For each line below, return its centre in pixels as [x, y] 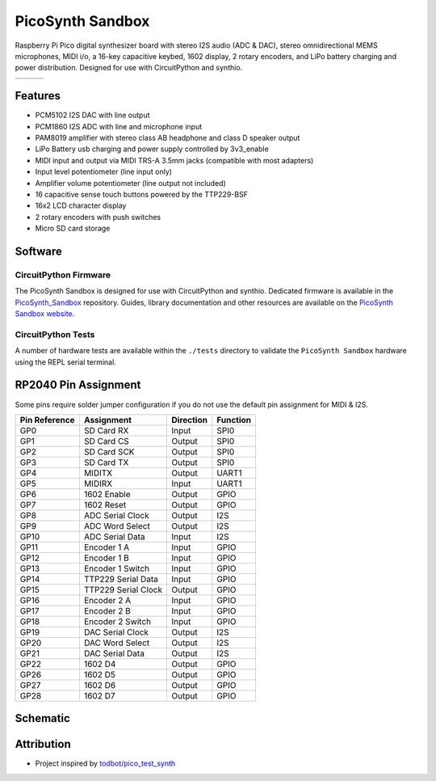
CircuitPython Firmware [63, 275]
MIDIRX [98, 483]
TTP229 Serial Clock [123, 589]
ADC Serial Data [114, 536]
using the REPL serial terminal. [65, 362]
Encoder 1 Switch [116, 568]
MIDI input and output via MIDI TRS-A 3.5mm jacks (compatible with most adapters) [174, 160]
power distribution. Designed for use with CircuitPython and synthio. [129, 68]
